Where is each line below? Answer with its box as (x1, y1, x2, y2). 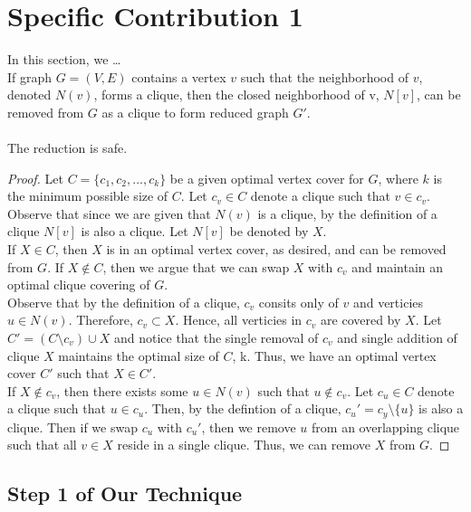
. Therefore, (68, 310, 133, 329)
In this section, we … (7, 50, 121, 69)
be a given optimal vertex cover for (169, 168, 364, 187)
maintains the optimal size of (58, 346, 219, 365)
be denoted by (229, 222, 309, 241)
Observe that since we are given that (7, 204, 211, 223)
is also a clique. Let (81, 222, 188, 241)
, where (378, 168, 418, 187)
